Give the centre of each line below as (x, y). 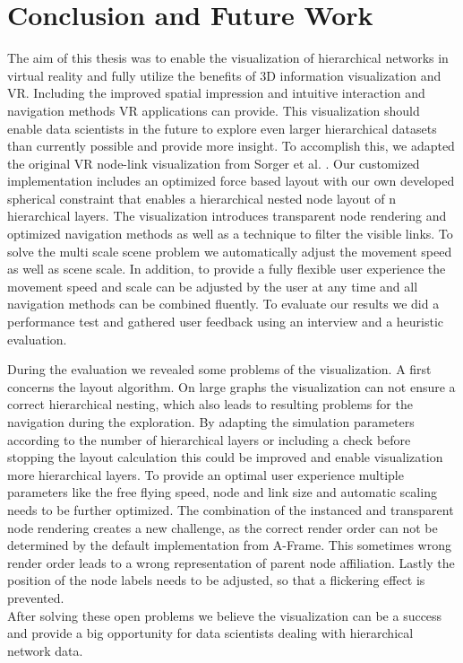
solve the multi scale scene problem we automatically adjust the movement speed (230, 251)
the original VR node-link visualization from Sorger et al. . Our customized (214, 163)
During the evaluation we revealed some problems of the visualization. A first (219, 369)
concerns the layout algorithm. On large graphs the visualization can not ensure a (231, 386)
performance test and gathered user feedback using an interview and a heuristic (226, 322)
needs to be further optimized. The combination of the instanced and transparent (231, 509)
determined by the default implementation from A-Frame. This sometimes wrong (230, 545)
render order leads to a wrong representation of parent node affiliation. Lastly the (231, 562)
